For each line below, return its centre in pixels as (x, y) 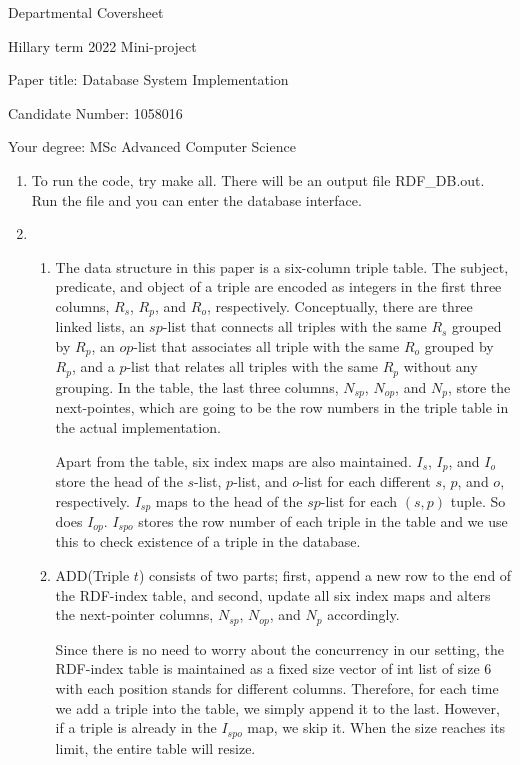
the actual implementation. (138, 426)
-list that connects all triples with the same (294, 326)
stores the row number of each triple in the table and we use (323, 521)
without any (440, 366)
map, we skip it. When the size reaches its (376, 727)
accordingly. (363, 614)
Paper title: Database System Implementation (148, 79)
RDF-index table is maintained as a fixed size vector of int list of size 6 (273, 668)
